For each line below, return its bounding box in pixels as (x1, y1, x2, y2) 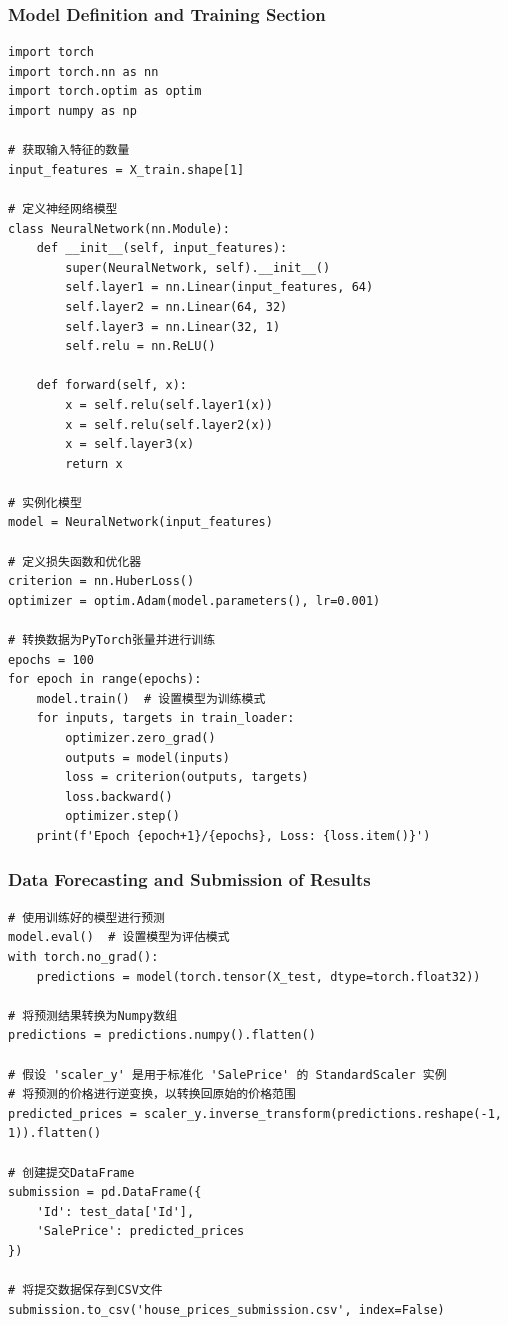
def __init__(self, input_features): (36, 241, 288, 256)
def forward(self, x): (36, 378, 187, 393)
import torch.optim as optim (8, 84, 202, 99)
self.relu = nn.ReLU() (65, 339, 216, 354)
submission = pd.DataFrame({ (8, 1185, 202, 1200)
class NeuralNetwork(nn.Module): (8, 221, 230, 236)
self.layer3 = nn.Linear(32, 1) (65, 319, 281, 334)
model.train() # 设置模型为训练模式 (36, 691, 266, 706)
